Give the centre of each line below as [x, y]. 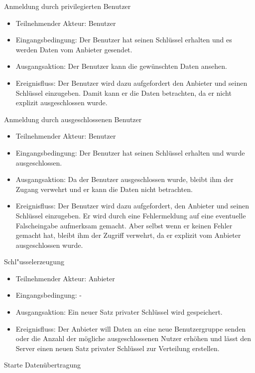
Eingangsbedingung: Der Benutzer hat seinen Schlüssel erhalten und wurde [130, 152]
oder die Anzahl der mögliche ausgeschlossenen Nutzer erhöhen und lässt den [133, 338]
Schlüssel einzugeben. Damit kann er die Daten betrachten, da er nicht [124, 93]
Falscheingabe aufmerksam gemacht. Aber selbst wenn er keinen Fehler [124, 225]
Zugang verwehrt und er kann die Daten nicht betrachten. [104, 189]
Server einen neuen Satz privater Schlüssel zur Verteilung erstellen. [118, 348]
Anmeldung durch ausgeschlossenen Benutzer [73, 119]
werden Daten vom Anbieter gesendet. [74, 49]
